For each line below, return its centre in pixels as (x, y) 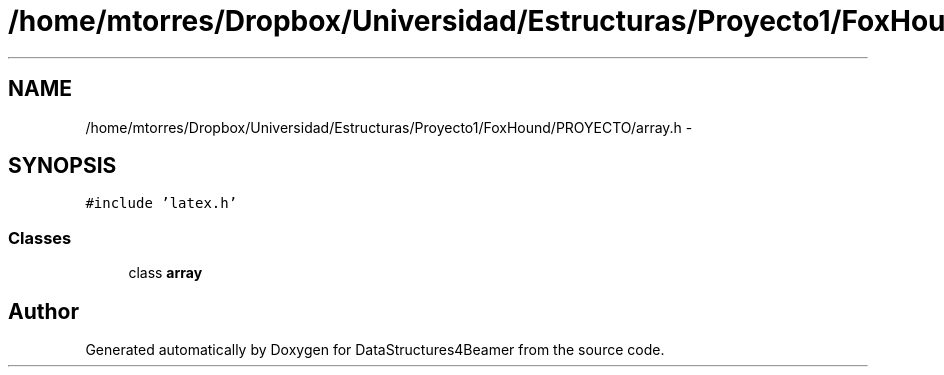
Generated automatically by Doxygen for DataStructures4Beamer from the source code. (375, 350)
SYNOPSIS (62, 166)
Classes (40, 237)
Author (43, 311)
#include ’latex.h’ (161, 203)
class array (165, 273)
